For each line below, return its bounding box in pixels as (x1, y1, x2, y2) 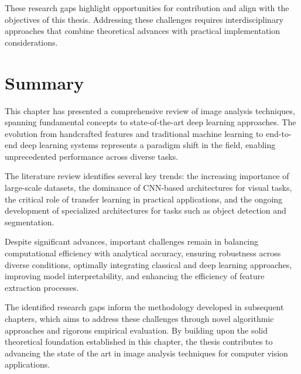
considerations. (5, 36, 58, 48)
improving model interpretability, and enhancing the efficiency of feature (5, 270, 265, 282)
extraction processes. (5, 281, 79, 293)
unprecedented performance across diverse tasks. (5, 150, 179, 162)
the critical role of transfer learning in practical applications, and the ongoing (5, 193, 283, 205)
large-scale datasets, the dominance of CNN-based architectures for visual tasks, (5, 181, 292, 194)
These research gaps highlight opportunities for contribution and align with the (5, 2, 289, 13)
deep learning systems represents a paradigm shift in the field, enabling (20, 139, 276, 151)
